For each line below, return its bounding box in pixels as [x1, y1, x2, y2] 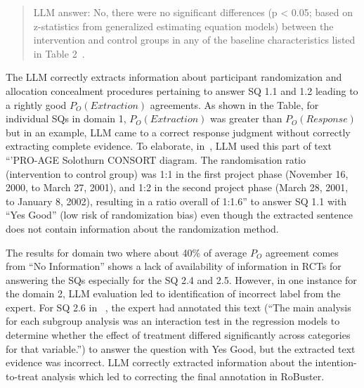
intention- [315, 355, 357, 370]
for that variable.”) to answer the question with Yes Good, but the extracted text [6, 341, 356, 356]
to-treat [6, 368, 39, 383]
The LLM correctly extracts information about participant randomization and [6, 70, 342, 84]
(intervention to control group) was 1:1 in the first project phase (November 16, [6, 166, 349, 181]
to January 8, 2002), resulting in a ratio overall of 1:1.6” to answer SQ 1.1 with [6, 193, 347, 208]
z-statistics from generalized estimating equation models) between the [33, 18, 334, 33]
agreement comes [265, 245, 339, 259]
